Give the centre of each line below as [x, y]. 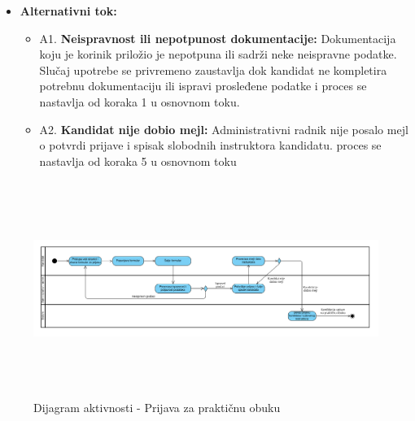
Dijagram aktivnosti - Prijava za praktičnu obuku [157, 407]
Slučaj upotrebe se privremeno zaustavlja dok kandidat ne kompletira [213, 69]
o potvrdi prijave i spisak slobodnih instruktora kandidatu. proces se [210, 145]
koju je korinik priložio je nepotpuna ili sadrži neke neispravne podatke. [218, 54]
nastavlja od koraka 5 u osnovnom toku [138, 161]
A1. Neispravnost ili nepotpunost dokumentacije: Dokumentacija [218, 38]
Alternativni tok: [68, 11]
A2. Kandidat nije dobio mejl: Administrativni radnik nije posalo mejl [224, 129]
